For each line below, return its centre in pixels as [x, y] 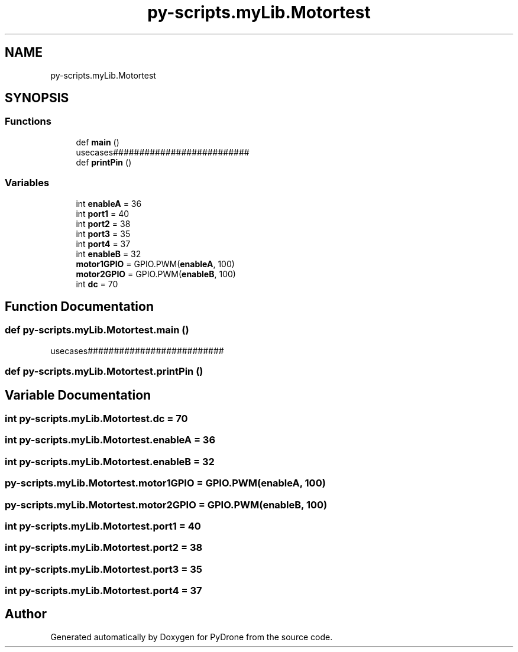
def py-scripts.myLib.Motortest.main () [97, 330]
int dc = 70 [97, 284]
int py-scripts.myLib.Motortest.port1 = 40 [103, 526]
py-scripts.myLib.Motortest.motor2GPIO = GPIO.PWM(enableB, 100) [166, 505]
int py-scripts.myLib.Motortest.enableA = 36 [110, 440]
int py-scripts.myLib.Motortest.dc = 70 [96, 419]
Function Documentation [79, 306]
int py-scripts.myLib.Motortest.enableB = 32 [110, 461]
